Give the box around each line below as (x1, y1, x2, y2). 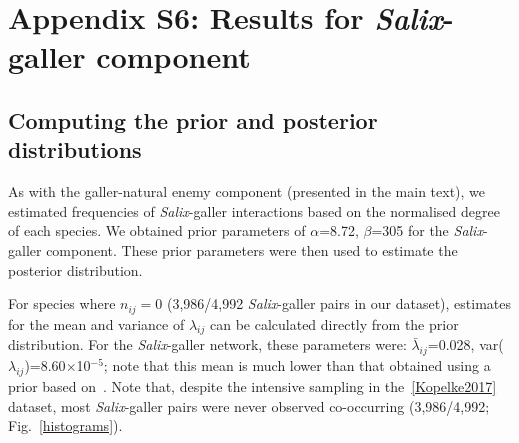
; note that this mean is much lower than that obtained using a (103, 355, 491, 376)
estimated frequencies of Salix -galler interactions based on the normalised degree (8, 200, 500, 221)
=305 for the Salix (371, 220, 483, 241)
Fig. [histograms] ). (8, 415, 123, 436)
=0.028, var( (427, 334, 504, 355)
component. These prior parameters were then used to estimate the (46, 239, 458, 260)
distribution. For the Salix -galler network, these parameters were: (8, 334, 407, 355)
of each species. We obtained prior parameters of (8, 220, 306, 241)
